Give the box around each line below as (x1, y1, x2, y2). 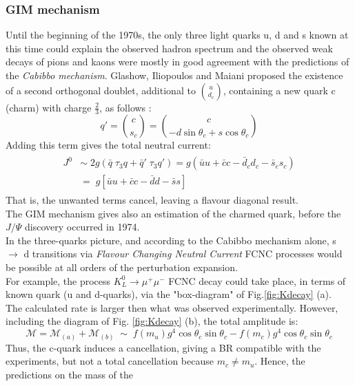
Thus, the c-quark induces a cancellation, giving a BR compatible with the (6, 340, 321, 354)
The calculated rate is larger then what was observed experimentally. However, (6, 300, 338, 314)
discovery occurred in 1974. (25, 219, 140, 234)
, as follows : (99, 100, 152, 114)
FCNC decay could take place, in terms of (168, 273, 346, 288)
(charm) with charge (6, 100, 92, 114)
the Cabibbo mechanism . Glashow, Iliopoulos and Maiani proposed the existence (6, 68, 343, 82)
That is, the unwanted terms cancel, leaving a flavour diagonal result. (6, 193, 299, 207)
